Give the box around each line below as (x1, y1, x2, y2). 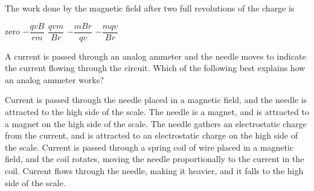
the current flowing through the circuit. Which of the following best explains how (5, 61, 306, 74)
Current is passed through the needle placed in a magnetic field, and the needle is (5, 93, 307, 106)
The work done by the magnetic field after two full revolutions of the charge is (5, 2, 295, 14)
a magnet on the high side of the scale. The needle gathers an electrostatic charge (5, 117, 307, 130)
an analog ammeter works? (5, 73, 104, 86)
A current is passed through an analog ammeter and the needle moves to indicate (5, 49, 306, 62)
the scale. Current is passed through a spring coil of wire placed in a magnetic (5, 140, 294, 153)
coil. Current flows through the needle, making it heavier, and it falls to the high (5, 164, 304, 177)
